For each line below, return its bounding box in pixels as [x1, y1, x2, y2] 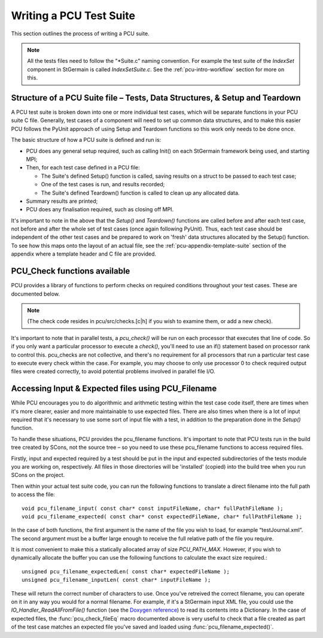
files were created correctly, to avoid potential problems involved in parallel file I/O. [11, 368, 215, 375]
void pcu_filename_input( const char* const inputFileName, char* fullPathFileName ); [22, 505, 284, 512]
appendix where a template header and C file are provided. [11, 250, 157, 257]
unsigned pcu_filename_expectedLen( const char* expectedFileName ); [22, 568, 230, 575]
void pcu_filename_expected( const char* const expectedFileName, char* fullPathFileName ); [22, 513, 303, 520]
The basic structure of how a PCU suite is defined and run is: [11, 136, 161, 144]
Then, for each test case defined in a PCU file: [26, 164, 140, 171]
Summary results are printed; [26, 198, 98, 205]
